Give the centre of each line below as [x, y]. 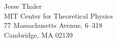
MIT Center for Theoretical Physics [59, 15]
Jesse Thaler [23, 6]
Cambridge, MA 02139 [39, 34]
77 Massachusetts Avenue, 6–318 [53, 25]
